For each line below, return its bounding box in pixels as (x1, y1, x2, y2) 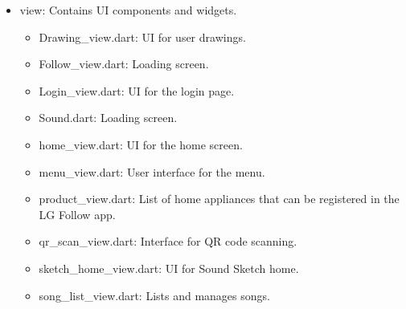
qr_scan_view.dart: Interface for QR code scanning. (39, 233, 297, 250)
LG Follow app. (39, 205, 116, 222)
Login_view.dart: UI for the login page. (39, 82, 235, 99)
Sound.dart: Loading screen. (39, 109, 178, 126)
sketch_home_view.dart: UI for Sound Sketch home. (39, 259, 299, 276)
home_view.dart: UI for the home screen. (39, 136, 243, 152)
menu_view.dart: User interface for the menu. (39, 163, 265, 180)
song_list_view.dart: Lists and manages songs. (39, 287, 270, 303)
